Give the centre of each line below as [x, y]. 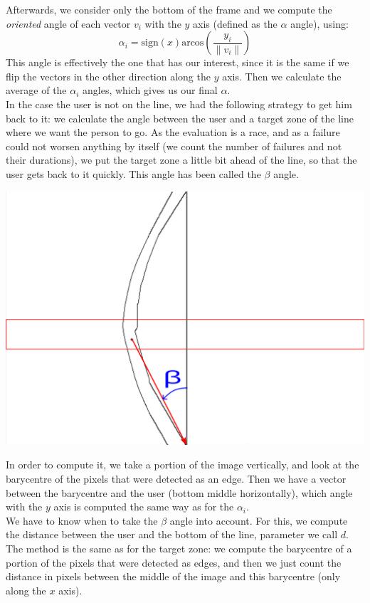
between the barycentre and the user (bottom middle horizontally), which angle [179, 492]
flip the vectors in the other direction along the [108, 76]
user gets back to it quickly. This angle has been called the [133, 173]
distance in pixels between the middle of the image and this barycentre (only [173, 576]
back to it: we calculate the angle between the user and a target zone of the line [180, 118]
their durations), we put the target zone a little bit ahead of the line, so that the [181, 160]
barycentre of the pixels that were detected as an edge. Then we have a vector [176, 479]
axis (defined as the [235, 23]
